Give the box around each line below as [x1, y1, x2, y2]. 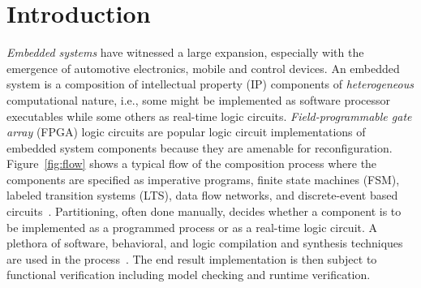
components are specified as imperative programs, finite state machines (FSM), [6, 170, 400, 187]
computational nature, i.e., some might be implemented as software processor [6, 91, 391, 108]
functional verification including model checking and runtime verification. [6, 266, 371, 283]
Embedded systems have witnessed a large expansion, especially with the [6, 44, 364, 61]
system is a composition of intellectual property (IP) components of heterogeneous [6, 75, 414, 92]
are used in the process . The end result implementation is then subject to [6, 250, 377, 267]
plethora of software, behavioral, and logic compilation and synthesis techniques [6, 234, 403, 251]
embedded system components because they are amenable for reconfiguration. [6, 139, 393, 156]
